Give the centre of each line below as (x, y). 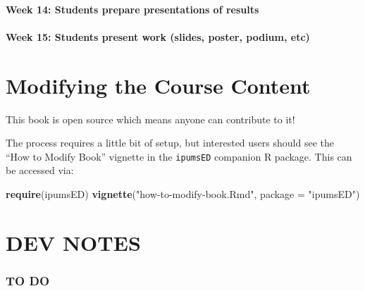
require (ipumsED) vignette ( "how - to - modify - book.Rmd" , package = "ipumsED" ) (183, 193)
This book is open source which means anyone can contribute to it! (150, 119)
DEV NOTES (73, 242)
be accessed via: (40, 170)
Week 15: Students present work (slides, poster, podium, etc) (158, 36)
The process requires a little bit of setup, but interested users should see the (170, 143)
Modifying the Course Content (158, 85)
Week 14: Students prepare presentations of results (132, 9)
